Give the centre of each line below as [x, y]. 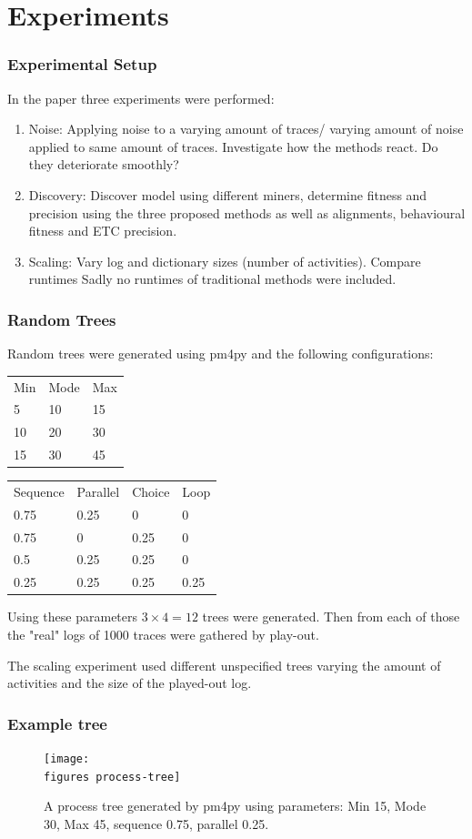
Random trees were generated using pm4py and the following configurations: [221, 354]
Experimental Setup [82, 64]
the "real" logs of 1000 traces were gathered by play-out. [163, 634]
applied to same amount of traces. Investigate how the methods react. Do [233, 146]
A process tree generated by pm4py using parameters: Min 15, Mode [235, 806]
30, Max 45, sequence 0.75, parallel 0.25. [156, 823]
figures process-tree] [112, 777]
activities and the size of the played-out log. [130, 683]
